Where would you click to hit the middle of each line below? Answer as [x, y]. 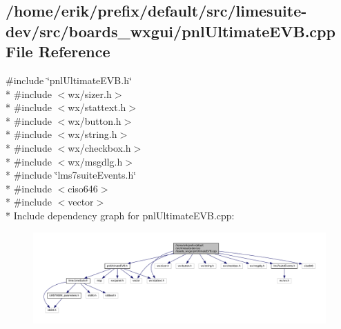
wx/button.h [95, 120]
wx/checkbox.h [99, 147]
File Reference [58, 51]
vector [81, 202]
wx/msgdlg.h [95, 161]
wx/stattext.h [97, 107]
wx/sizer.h [90, 93]
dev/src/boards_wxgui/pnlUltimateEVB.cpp [170, 31]
